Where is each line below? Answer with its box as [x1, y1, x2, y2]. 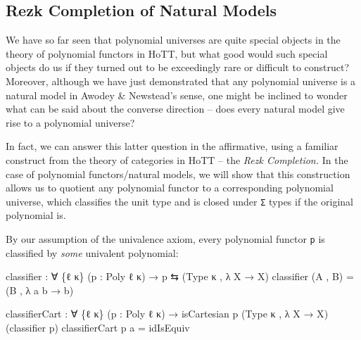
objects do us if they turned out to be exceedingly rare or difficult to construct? [6, 60, 350, 75]
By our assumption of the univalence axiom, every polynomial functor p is [6, 231, 325, 246]
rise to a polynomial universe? [6, 115, 135, 130]
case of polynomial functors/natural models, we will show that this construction [6, 166, 350, 181]
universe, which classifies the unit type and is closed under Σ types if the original [6, 194, 353, 208]
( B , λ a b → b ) [6, 282, 74, 297]
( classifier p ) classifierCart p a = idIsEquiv [6, 320, 190, 335]
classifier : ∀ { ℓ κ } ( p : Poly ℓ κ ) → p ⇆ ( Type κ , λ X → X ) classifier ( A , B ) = [6, 269, 354, 284]
